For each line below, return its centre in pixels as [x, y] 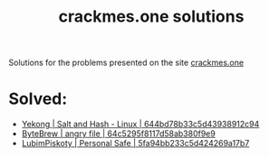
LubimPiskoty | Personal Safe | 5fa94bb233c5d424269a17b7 [135, 143]
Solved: [38, 99]
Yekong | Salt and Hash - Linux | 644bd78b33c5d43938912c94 [140, 125]
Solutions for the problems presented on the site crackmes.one [126, 63]
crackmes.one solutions [151, 17]
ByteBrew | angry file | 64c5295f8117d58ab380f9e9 [119, 134]
